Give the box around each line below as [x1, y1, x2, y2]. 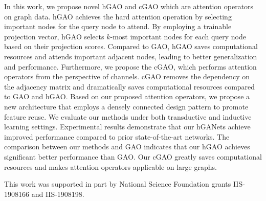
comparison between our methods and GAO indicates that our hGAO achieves [4, 141, 250, 152]
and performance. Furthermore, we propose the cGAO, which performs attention [4, 61, 257, 72]
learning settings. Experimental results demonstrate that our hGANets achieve [4, 121, 251, 132]
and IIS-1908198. [31, 188, 84, 199]
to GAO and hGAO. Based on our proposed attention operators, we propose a [4, 91, 250, 102]
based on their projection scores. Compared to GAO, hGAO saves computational [4, 41, 258, 52]
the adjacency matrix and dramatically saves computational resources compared [4, 81, 255, 92]
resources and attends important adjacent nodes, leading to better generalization [4, 51, 257, 61]
